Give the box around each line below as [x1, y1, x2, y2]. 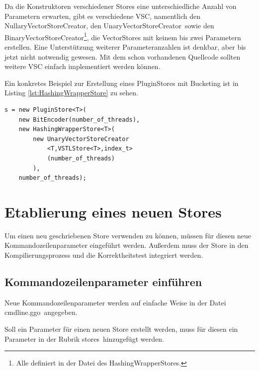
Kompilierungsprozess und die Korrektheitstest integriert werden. [4, 250, 203, 260]
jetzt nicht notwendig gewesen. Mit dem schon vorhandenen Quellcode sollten [4, 51, 241, 62]
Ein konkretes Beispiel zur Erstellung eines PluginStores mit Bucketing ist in [4, 77, 239, 88]
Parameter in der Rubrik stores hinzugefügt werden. [4, 333, 164, 344]
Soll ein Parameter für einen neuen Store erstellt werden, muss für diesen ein [4, 324, 238, 334]
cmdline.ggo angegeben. [4, 307, 78, 317]
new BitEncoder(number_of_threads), [18, 116, 140, 123]
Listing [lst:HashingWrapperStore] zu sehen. [4, 87, 139, 98]
